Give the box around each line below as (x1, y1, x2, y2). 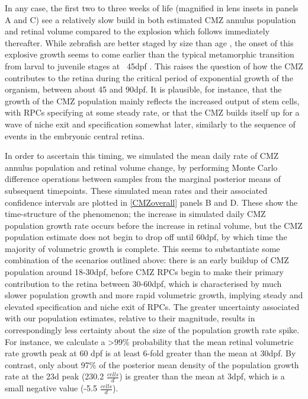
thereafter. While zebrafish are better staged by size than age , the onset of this (5, 36, 294, 49)
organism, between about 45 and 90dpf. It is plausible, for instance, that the (5, 83, 282, 95)
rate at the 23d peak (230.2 (5, 370, 104, 382)
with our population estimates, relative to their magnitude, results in (5, 312, 255, 324)
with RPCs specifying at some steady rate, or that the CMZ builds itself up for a (5, 106, 300, 119)
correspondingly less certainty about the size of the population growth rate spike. (5, 324, 300, 336)
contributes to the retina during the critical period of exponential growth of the (5, 71, 293, 84)
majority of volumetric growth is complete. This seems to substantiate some (5, 242, 280, 254)
